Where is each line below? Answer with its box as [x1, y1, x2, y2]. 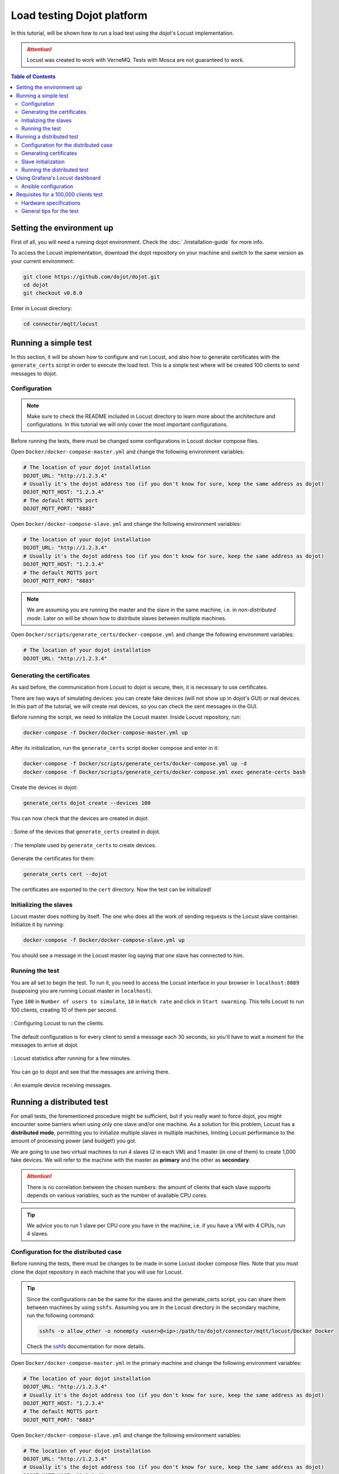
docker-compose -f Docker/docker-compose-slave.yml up [23, 937, 185, 943]
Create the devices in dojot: [11, 784, 78, 791]
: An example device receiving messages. [11, 1082, 112, 1089]
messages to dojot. [11, 370, 58, 377]
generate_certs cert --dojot [23, 870, 108, 877]
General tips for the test [21, 207, 79, 215]
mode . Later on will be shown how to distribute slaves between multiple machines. [26, 614, 227, 621]
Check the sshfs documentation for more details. [26, 1343, 145, 1350]
